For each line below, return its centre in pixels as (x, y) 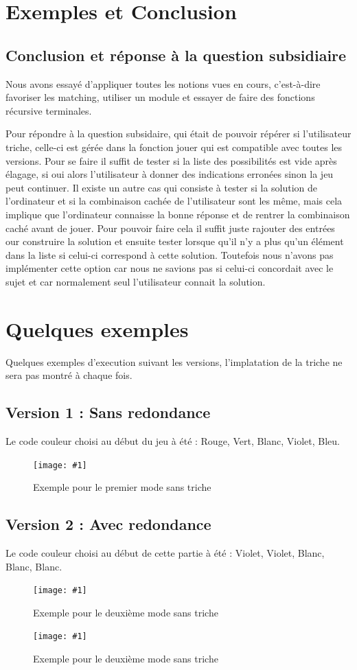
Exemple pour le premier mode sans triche (122, 487)
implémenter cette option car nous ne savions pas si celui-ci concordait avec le (170, 268)
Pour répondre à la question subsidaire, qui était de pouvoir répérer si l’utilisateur (178, 134)
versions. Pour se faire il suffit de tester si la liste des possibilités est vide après (171, 160)
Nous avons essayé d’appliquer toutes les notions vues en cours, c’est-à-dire (163, 83)
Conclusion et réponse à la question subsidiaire (176, 55)
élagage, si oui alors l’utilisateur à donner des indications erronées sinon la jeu (170, 174)
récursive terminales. (49, 110)
